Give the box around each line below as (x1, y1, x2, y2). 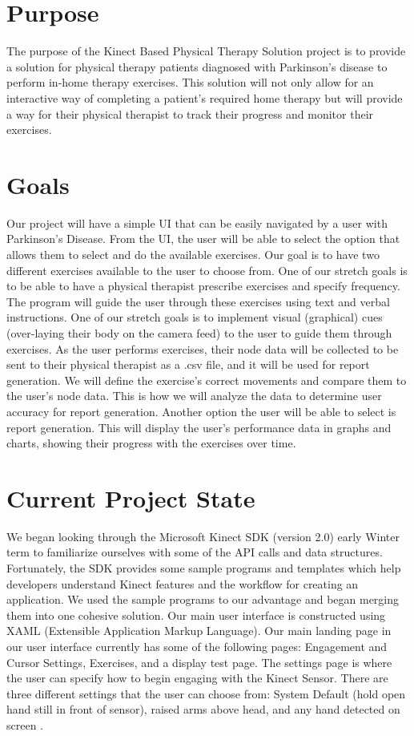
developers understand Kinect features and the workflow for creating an (6, 575, 359, 592)
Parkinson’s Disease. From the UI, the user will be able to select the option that (6, 230, 400, 247)
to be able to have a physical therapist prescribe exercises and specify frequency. (6, 277, 400, 294)
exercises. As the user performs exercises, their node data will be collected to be (6, 340, 399, 357)
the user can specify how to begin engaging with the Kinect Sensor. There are (6, 669, 388, 686)
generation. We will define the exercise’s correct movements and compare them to (6, 371, 407, 388)
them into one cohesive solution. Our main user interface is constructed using (6, 606, 386, 623)
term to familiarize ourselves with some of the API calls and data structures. (6, 544, 383, 560)
